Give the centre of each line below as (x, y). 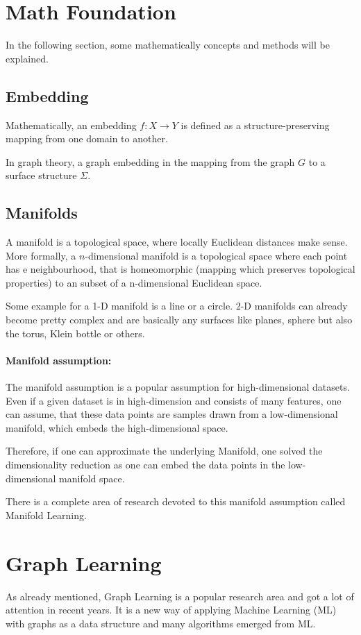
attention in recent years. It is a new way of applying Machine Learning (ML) (171, 610)
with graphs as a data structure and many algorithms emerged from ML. (161, 623)
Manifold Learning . (46, 515)
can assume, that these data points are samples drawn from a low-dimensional (172, 414)
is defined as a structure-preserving (255, 125)
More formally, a (41, 255)
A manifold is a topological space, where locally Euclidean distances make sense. (177, 242)
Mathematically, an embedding (71, 125)
